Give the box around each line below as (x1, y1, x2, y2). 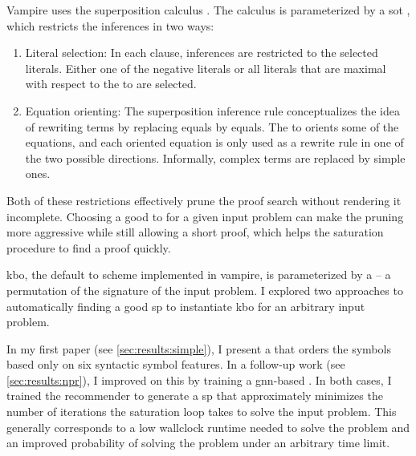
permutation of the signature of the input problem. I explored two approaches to (6, 281, 403, 298)
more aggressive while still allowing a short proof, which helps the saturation (6, 224, 384, 240)
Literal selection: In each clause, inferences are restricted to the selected (25, 44, 378, 61)
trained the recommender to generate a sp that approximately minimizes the (6, 387, 383, 404)
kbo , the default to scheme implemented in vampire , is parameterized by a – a (6, 266, 391, 283)
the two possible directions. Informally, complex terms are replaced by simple (25, 149, 406, 166)
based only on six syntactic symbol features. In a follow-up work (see (6, 356, 345, 373)
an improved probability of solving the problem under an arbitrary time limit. (6, 434, 390, 451)
